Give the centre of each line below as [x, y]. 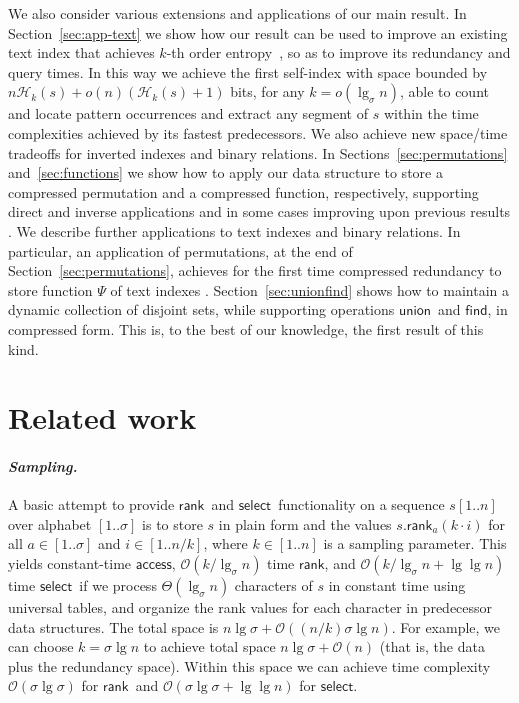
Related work [102, 417]
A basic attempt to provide [91, 504]
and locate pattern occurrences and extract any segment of [188, 113]
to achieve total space [209, 646]
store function [50, 289]
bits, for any [267, 91]
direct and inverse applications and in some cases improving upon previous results [259, 211]
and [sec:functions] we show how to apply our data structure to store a [225, 172]
